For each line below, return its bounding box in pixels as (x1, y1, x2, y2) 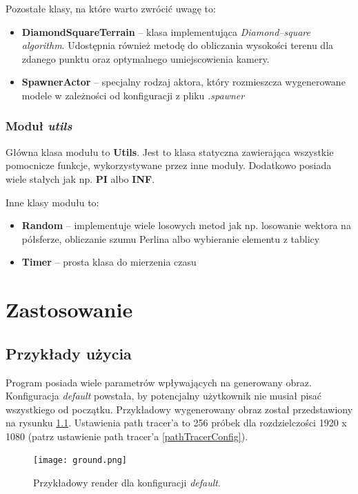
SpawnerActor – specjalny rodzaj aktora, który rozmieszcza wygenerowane (21, 75, 346, 89)
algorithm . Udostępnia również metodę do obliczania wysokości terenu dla (21, 38, 334, 52)
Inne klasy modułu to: (6, 195, 99, 209)
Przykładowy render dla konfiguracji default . (33, 475, 221, 490)
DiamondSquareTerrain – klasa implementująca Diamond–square (21, 24, 310, 39)
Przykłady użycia (6, 342, 132, 364)
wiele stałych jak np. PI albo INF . (6, 171, 155, 186)
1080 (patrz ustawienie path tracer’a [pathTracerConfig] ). (6, 428, 248, 443)
